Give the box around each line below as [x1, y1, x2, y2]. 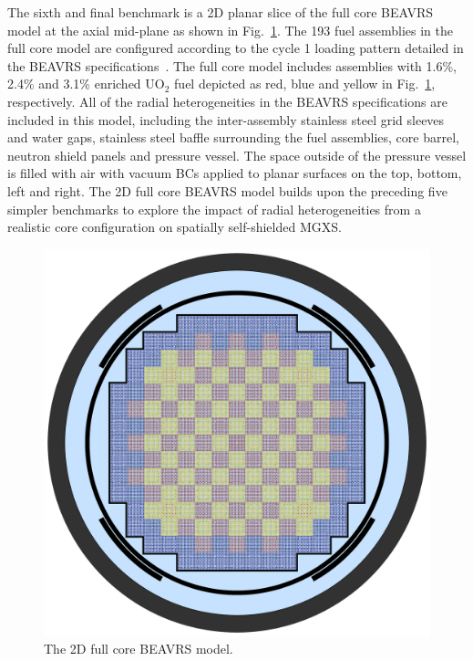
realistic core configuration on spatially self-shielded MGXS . [7, 217, 342, 236]
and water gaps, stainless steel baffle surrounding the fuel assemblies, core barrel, [7, 128, 459, 147]
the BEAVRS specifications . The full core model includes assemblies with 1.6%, [7, 56, 458, 75]
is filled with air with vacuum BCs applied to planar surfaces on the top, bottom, [7, 163, 462, 183]
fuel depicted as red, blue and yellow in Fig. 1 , [174, 74, 436, 93]
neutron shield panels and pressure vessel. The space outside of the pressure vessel [7, 145, 467, 164]
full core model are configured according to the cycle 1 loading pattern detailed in [7, 38, 464, 58]
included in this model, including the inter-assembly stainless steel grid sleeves [7, 110, 445, 129]
